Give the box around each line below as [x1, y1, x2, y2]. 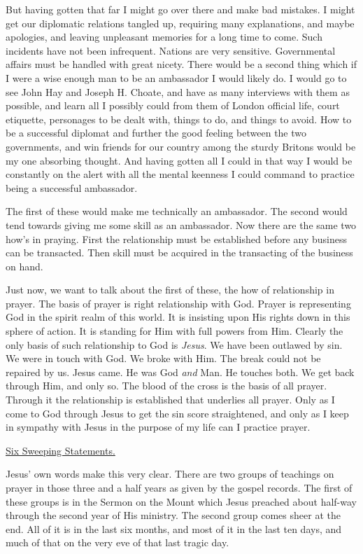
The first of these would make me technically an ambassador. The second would [6, 204, 348, 219]
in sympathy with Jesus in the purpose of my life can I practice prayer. [6, 420, 311, 434]
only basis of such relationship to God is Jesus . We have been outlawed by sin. [6, 337, 343, 352]
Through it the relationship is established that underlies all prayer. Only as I [6, 392, 335, 407]
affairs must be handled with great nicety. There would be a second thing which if [6, 57, 357, 71]
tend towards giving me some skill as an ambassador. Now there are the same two [6, 217, 357, 232]
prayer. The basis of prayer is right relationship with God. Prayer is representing [6, 296, 351, 310]
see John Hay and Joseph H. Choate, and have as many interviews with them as [6, 84, 350, 99]
